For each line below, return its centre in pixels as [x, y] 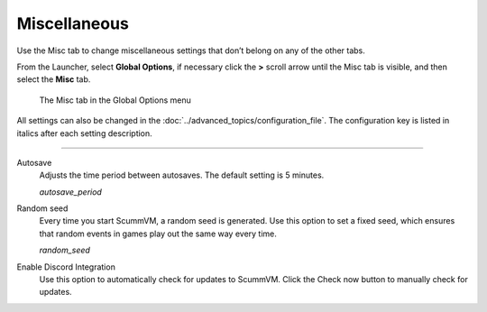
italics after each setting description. [84, 133]
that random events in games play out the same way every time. [158, 234]
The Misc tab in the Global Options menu [115, 100]
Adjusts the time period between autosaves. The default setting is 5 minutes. [182, 175]
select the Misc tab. [54, 79]
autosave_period [71, 192]
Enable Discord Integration [66, 267]
